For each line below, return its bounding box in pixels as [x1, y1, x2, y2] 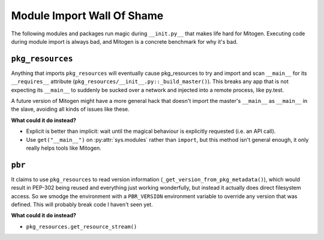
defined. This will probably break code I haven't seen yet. [11, 201, 153, 208]
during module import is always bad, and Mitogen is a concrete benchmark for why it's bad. [11, 38, 238, 45]
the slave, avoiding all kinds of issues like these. [11, 105, 130, 113]
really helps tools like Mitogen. [26, 144, 101, 151]
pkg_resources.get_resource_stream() [26, 223, 137, 230]
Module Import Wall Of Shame [11, 9, 164, 22]
